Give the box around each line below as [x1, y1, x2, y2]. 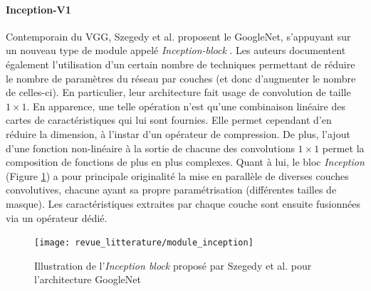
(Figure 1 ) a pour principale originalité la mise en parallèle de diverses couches [6, 168, 349, 183]
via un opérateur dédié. [6, 210, 108, 225]
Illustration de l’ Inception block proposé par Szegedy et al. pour [34, 258, 312, 273]
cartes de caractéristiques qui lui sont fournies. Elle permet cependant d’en [6, 112, 332, 127]
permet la [322, 140, 365, 155]
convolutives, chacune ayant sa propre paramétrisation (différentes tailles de [6, 182, 337, 197]
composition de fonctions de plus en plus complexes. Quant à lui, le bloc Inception [6, 154, 365, 169]
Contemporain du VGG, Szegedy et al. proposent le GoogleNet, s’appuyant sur [6, 28, 351, 43]
